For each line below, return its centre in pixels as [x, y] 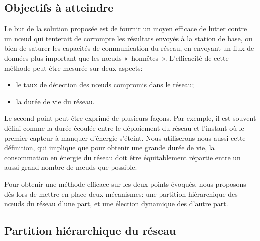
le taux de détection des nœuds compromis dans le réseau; [105, 84]
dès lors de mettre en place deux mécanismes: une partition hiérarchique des [121, 194]
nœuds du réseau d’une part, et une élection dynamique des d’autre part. [116, 204]
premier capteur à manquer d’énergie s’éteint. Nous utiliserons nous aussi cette [125, 138]
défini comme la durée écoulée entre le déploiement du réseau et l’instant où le [124, 128]
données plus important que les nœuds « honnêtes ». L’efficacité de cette [116, 57]
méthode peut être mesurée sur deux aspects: [73, 67]
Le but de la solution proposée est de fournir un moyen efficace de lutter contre [126, 28]
